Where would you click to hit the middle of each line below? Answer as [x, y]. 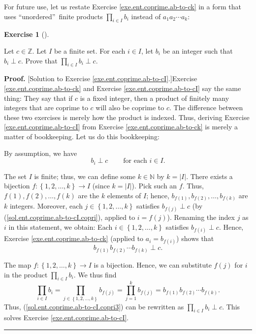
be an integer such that [198, 50]
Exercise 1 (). [27, 34]
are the [89, 195]
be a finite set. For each [90, 50]
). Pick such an [154, 186]
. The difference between [206, 107]
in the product [26, 274]
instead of [146, 16]
